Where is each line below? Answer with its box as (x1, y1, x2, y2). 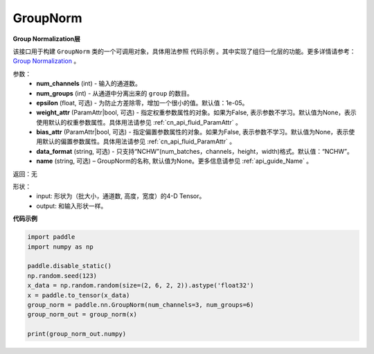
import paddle (27, 233, 75, 241)
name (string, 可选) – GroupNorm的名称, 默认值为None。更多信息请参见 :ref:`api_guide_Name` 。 (36, 157, 313, 166)
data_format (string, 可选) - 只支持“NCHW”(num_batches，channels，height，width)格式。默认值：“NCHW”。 (36, 147, 353, 155)
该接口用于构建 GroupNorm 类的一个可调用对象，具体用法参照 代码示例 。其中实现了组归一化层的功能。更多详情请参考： (12, 47, 356, 55)
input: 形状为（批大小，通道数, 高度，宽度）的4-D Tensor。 (36, 192, 206, 200)
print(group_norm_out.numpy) (27, 330, 127, 338)
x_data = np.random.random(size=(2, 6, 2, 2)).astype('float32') (27, 281, 254, 290)
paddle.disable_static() (27, 262, 112, 270)
